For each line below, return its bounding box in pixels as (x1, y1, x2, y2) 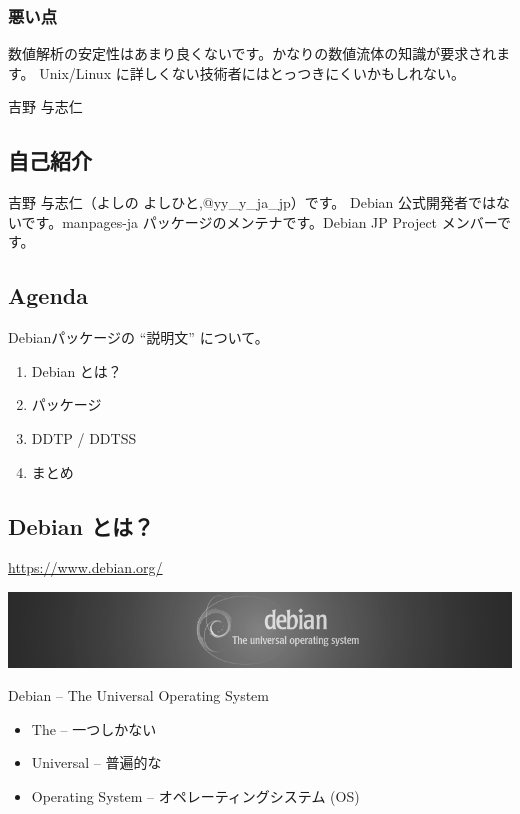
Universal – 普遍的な (31, 752, 162, 773)
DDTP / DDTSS (31, 427, 137, 448)
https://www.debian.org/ (8, 557, 163, 578)
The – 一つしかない (31, 718, 157, 739)
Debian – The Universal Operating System (8, 685, 269, 706)
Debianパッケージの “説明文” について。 (8, 327, 269, 348)
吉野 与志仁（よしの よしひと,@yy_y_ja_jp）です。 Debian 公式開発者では (8, 192, 497, 213)
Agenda (8, 280, 88, 311)
